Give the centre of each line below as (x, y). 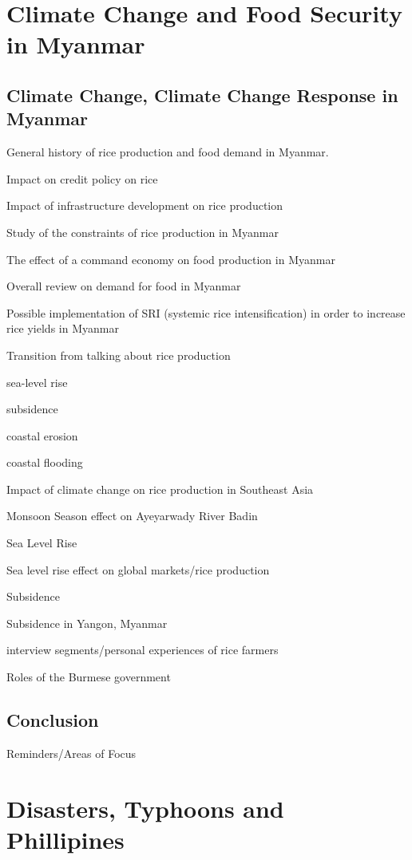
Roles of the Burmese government (89, 677)
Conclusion (53, 720)
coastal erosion (42, 435)
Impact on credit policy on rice (82, 178)
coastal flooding (45, 462)
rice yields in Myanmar (63, 328)
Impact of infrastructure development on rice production (145, 205)
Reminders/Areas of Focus (71, 753)
